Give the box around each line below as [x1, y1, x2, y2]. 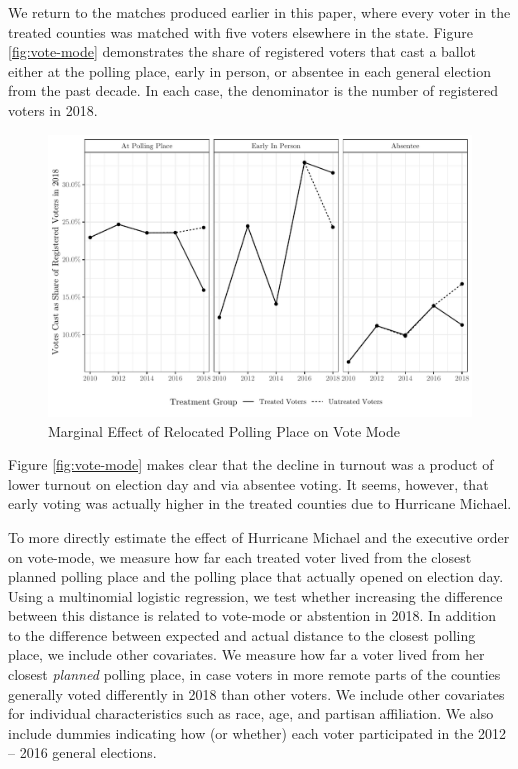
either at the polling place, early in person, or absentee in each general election [8, 60, 491, 81]
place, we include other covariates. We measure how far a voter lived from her [8, 644, 485, 665]
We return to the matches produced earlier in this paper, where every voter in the [8, 2, 511, 22]
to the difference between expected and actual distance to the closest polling [8, 624, 476, 645]
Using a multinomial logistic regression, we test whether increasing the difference [8, 585, 503, 606]
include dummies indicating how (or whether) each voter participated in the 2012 [8, 722, 507, 743]
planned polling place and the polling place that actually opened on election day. [8, 566, 504, 587]
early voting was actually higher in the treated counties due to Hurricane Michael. [8, 493, 512, 514]
